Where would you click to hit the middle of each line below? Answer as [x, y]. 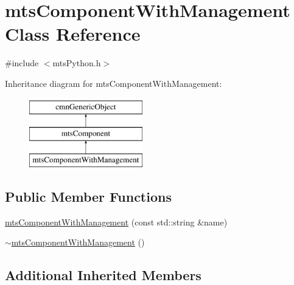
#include [22, 63]
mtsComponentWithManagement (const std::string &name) [116, 221]
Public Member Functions [88, 196]
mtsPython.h [77, 63]
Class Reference [73, 34]
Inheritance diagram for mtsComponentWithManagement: [114, 83]
